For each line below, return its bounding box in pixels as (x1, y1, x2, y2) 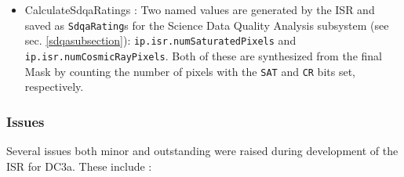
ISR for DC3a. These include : (6, 157, 152, 174)
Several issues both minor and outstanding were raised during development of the (6, 143, 399, 159)
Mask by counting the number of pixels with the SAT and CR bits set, (24, 63, 355, 79)
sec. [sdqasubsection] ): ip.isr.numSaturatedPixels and (24, 32, 297, 49)
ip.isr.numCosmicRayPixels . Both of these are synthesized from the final (24, 47, 382, 63)
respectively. (24, 78, 84, 95)
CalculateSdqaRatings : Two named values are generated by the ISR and (24, 2, 375, 17)
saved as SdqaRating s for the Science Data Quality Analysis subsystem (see (24, 16, 389, 33)
